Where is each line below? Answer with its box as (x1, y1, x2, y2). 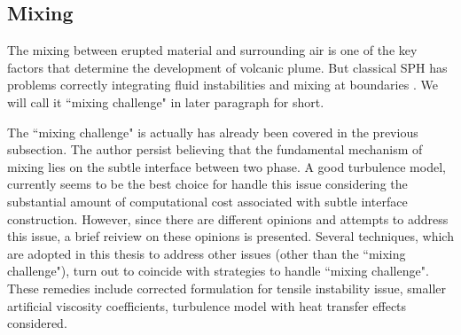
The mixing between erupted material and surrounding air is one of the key (7, 41, 418, 59)
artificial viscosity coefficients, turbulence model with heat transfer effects (7, 296, 407, 315)
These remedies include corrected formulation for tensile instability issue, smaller (7, 278, 447, 297)
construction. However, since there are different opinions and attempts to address (7, 209, 449, 228)
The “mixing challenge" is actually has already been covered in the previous (7, 122, 418, 141)
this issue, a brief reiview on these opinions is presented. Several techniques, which (7, 227, 454, 245)
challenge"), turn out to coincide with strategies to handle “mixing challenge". (7, 261, 429, 280)
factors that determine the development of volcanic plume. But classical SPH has (7, 58, 448, 76)
